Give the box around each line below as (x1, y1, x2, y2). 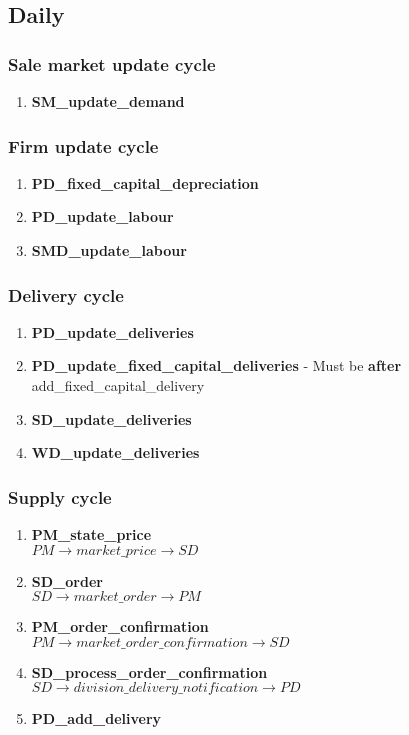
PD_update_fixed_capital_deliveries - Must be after (31, 355, 402, 376)
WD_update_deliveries (31, 442, 200, 463)
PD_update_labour (31, 206, 174, 227)
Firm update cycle (8, 133, 159, 158)
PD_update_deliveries (31, 321, 194, 342)
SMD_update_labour (31, 240, 187, 260)
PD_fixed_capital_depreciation (31, 172, 259, 193)
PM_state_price (31, 524, 152, 544)
